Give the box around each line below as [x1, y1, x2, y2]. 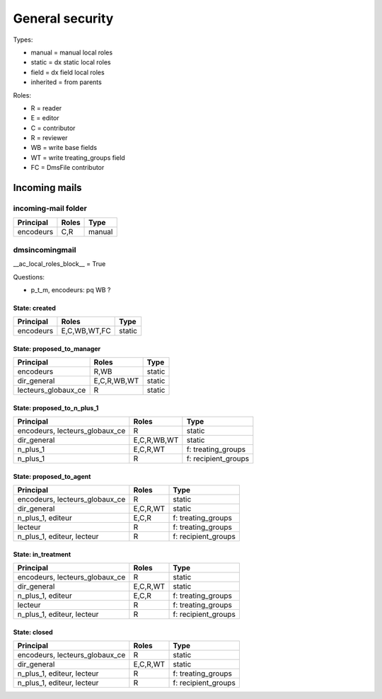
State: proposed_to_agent [13, 472, 91, 480]
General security [13, 11, 114, 26]
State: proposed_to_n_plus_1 [13, 403, 99, 412]
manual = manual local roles [30, 48, 113, 57]
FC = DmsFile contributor [30, 163, 105, 172]
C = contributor [30, 124, 76, 132]
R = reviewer [30, 134, 68, 142]
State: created [13, 304, 57, 312]
